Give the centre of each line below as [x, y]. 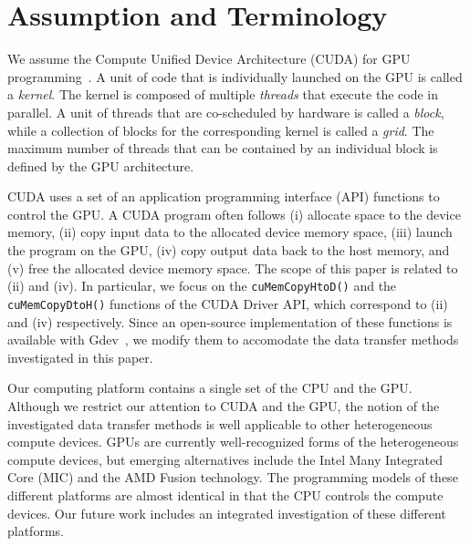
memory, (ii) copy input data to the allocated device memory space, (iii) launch [230, 232]
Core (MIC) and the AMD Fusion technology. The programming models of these [233, 477]
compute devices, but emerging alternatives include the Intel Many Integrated [225, 459]
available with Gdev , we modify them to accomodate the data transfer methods [233, 340]
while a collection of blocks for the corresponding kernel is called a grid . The [221, 130]
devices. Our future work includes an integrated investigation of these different [227, 513]
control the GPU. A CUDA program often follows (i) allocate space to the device [234, 214]
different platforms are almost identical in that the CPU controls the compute [225, 494]
